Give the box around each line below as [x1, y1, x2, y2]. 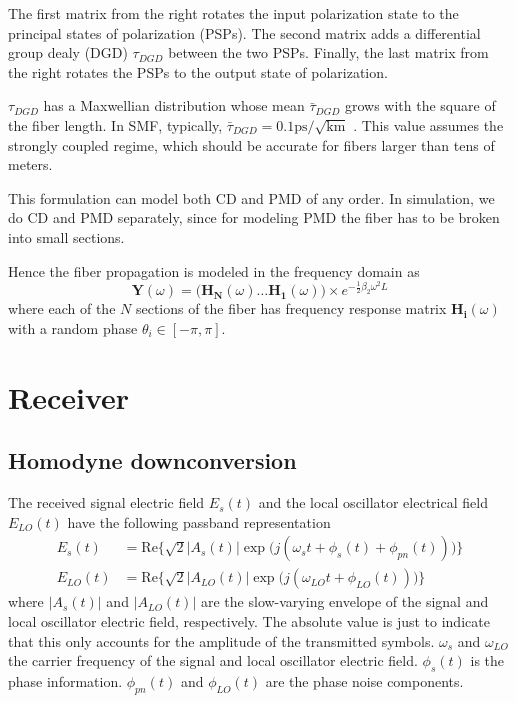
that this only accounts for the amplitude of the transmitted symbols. [8, 630, 435, 651]
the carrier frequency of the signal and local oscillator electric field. [8, 650, 418, 671]
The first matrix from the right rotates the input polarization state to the [8, 3, 459, 23]
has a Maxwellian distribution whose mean [43, 95, 305, 116]
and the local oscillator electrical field [258, 492, 488, 513]
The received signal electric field [8, 492, 205, 513]
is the [470, 650, 505, 671]
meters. [8, 154, 53, 175]
